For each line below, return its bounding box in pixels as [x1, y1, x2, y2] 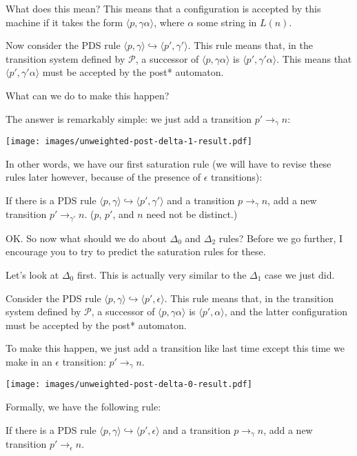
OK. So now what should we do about [6, 230, 167, 245]
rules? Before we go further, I [218, 230, 343, 245]
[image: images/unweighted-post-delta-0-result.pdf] [6, 379, 252, 390]
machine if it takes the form [6, 14, 123, 29]
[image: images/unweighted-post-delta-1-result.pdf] [6, 137, 252, 147]
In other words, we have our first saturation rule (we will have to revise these [6, 156, 331, 170]
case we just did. [265, 267, 335, 281]
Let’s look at [6, 267, 59, 281]
